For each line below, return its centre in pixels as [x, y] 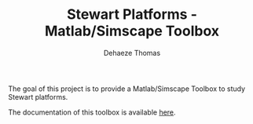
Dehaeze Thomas [132, 53]
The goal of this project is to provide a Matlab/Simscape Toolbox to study [127, 89]
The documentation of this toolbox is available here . [92, 112]
